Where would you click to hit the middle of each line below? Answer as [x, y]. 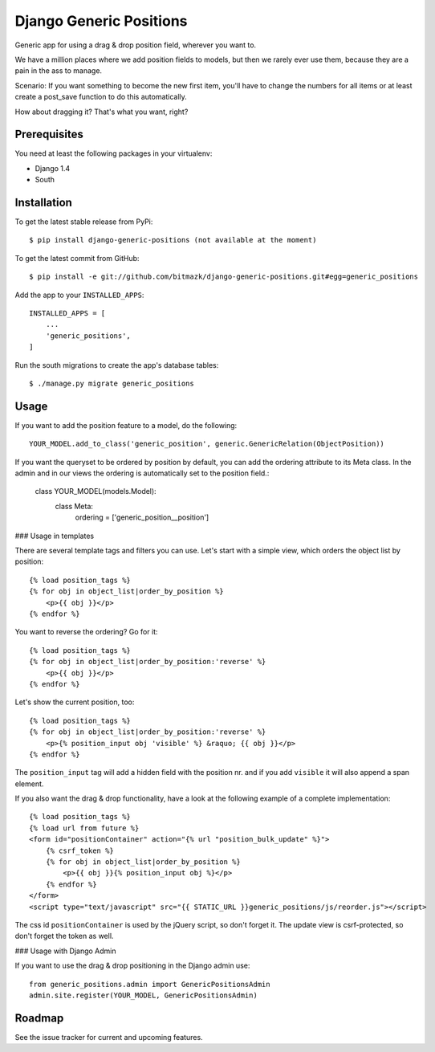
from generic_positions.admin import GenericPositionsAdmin [150, 984]
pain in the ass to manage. [59, 71]
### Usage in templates [55, 536]
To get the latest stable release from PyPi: [84, 222]
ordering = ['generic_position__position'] [142, 517]
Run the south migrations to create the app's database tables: [117, 365]
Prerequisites [49, 135]
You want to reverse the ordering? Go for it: [86, 632]
